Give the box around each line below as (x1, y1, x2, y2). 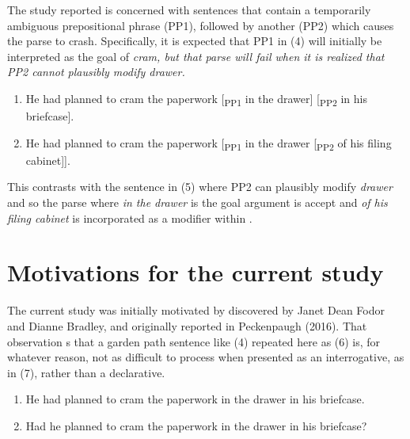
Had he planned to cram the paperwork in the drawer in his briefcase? (25, 417, 367, 433)
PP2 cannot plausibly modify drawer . (7, 63, 185, 80)
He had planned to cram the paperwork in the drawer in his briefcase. (25, 391, 365, 407)
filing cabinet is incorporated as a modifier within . (7, 209, 252, 226)
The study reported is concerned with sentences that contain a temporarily (7, 2, 371, 17)
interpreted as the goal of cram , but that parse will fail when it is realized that (7, 48, 385, 64)
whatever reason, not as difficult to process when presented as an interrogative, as (7, 349, 404, 365)
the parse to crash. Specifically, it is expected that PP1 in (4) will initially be (7, 32, 382, 49)
